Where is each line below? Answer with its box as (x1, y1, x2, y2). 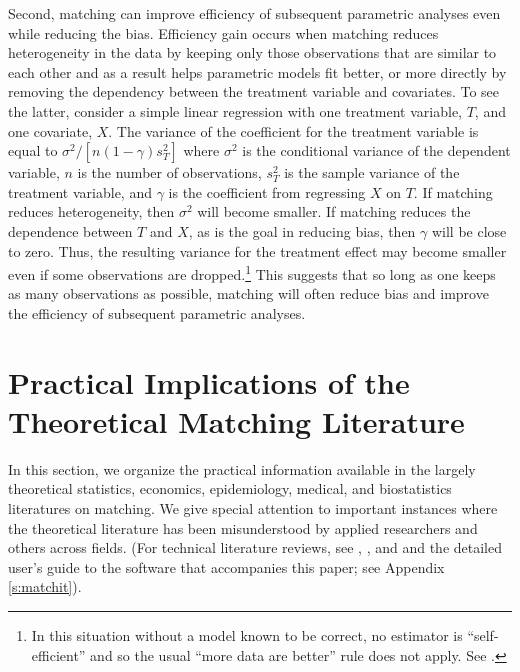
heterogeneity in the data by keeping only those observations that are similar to (8, 42, 497, 63)
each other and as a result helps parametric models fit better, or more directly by (8, 61, 507, 82)
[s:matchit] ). (8, 576, 82, 597)
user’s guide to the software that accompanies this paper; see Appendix (8, 556, 445, 577)
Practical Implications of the (8, 361, 410, 402)
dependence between (8, 220, 133, 241)
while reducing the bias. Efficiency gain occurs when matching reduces (8, 22, 439, 43)
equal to (8, 140, 58, 161)
